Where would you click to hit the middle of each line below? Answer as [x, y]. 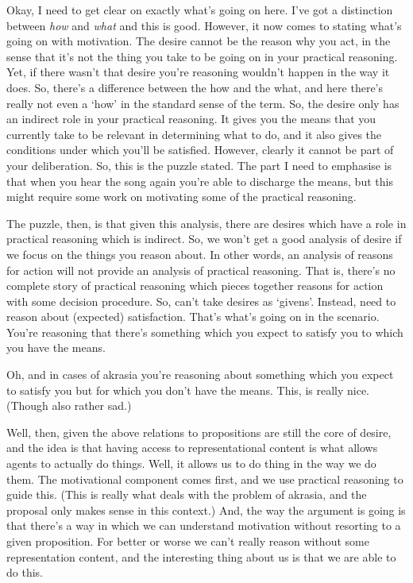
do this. [25, 572]
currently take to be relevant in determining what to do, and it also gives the [194, 134]
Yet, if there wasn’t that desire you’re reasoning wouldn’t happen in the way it [198, 72]
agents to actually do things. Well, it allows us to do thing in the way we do [191, 463]
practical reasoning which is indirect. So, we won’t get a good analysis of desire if [204, 239]
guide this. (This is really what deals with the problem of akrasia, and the [187, 494]
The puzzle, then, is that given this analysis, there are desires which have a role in [206, 223]
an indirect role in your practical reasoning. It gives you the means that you [191, 119]
